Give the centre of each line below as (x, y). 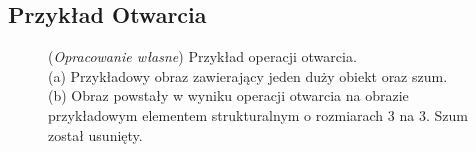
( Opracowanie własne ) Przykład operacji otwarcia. (202, 56)
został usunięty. (95, 134)
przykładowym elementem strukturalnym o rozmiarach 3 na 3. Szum (258, 114)
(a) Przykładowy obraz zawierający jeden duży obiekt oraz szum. (248, 75)
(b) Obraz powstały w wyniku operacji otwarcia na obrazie (228, 95)
